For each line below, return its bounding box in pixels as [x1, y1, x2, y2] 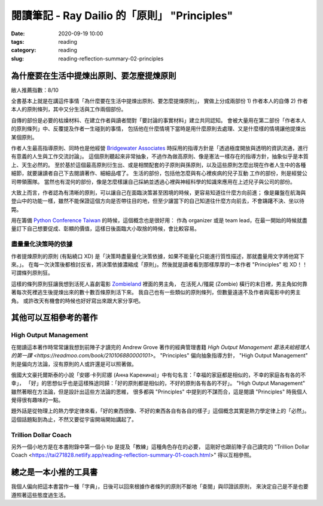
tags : [11, 38, 25, 45]
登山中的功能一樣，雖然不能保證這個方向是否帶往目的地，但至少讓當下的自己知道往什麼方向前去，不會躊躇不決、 [11, 198, 289, 205]
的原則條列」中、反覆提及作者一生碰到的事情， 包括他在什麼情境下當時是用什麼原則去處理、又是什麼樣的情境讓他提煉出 [11, 125, 306, 132]
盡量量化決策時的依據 [11, 240, 73, 249]
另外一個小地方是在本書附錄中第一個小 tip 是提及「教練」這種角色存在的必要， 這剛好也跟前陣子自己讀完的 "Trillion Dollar [11, 443, 310, 450]
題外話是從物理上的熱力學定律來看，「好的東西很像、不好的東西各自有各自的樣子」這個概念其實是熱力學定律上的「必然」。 [11, 407, 310, 414]
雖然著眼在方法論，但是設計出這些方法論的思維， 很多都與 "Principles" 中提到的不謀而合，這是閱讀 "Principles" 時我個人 [11, 388, 307, 395]
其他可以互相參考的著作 [11, 313, 98, 323]
